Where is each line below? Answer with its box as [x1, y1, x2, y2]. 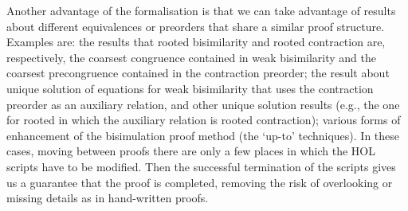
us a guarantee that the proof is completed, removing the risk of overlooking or [6, 174, 393, 190]
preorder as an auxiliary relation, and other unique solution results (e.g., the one [6, 96, 400, 112]
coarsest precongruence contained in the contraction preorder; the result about [6, 64, 390, 81]
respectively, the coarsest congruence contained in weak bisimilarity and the [6, 49, 377, 65]
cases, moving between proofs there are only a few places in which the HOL [6, 143, 375, 159]
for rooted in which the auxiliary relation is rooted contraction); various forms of [6, 111, 401, 128]
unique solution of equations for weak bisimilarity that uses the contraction [6, 80, 374, 96]
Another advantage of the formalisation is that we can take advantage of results [6, 2, 396, 18]
